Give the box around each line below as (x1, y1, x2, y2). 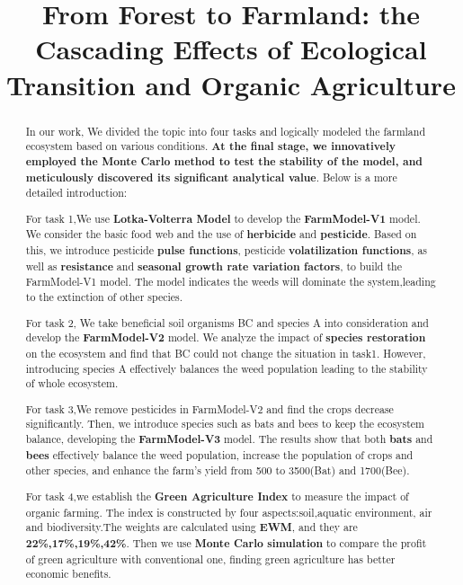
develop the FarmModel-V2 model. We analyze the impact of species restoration (25, 330, 426, 346)
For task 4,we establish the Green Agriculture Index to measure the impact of (25, 488, 409, 504)
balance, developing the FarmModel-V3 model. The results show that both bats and (25, 431, 433, 448)
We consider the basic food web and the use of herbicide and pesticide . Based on (25, 226, 417, 243)
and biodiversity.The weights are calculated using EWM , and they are (25, 519, 358, 536)
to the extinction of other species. (25, 289, 183, 304)
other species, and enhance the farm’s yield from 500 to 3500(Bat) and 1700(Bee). (25, 463, 410, 478)
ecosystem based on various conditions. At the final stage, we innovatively (25, 138, 396, 155)
